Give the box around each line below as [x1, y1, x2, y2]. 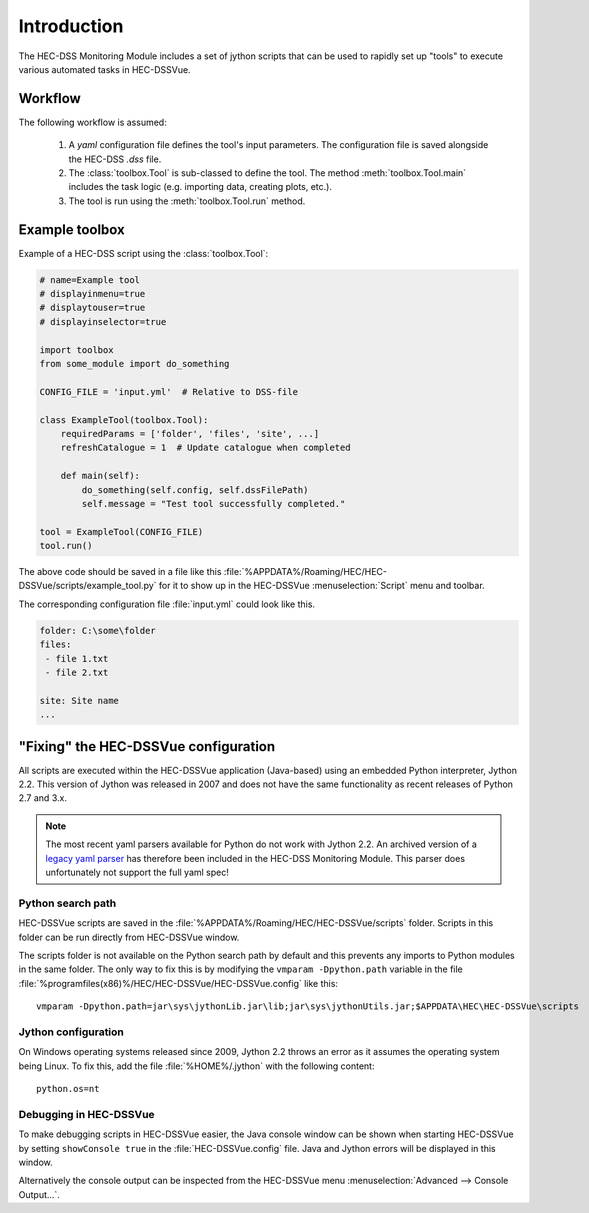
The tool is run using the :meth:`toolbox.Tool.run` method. [68, 195, 306, 207]
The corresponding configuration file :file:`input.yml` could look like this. [18, 598, 315, 610]
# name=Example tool [39, 274, 140, 285]
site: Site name [39, 695, 120, 706]
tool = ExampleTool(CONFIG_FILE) [39, 526, 204, 537]
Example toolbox [18, 221, 125, 238]
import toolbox [39, 344, 114, 355]
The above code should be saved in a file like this [18, 566, 222, 578]
